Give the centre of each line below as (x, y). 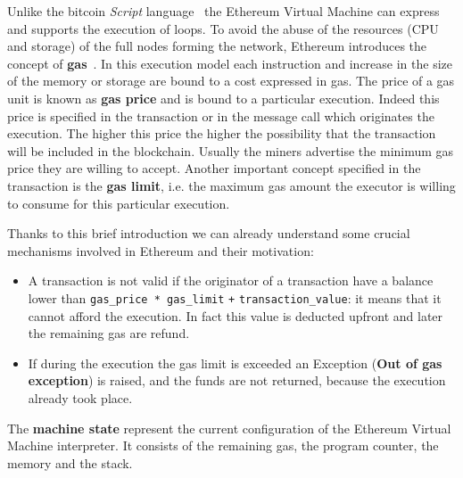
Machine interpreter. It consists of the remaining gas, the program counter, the (223, 445)
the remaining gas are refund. (109, 333)
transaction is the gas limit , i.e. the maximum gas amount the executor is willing (231, 185)
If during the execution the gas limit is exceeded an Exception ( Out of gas (235, 363)
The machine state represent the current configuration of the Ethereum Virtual (229, 428)
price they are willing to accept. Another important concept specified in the (214, 168)
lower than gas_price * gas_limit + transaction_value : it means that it (235, 297)
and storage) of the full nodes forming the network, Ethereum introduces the (217, 46)
